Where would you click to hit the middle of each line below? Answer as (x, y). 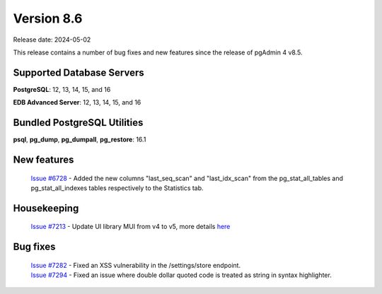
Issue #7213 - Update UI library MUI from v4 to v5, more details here (131, 227)
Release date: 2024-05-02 (52, 40)
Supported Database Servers (79, 72)
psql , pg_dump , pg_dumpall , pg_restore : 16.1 (80, 140)
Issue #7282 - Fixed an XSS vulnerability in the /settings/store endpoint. (135, 265)
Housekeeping (46, 208)
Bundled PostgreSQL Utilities (78, 123)
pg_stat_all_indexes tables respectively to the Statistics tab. (117, 188)
